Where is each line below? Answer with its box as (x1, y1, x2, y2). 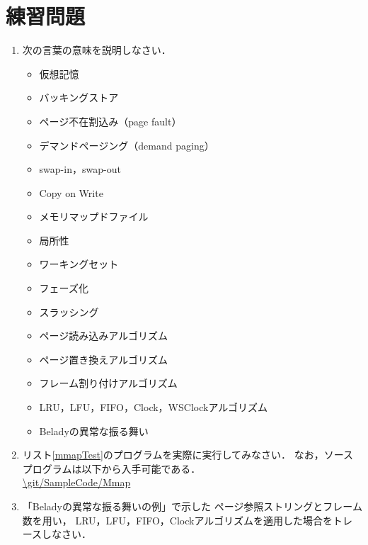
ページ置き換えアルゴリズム (39, 352, 168, 366)
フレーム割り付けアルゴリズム (39, 376, 178, 391)
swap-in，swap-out (39, 162, 121, 176)
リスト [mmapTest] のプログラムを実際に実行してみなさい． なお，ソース (22, 447, 353, 462)
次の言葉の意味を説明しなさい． (22, 43, 171, 57)
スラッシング (39, 304, 99, 319)
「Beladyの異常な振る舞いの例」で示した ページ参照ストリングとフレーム (22, 499, 362, 513)
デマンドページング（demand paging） (39, 137, 214, 152)
